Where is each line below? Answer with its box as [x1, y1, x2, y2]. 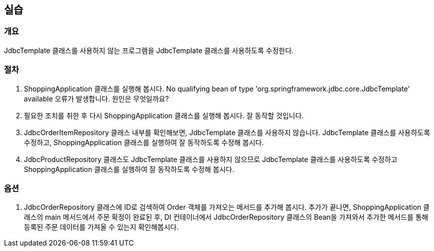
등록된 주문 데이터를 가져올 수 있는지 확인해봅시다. [24, 223, 179, 232]
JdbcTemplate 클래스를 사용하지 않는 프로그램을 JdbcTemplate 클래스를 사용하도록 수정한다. [4, 46, 294, 55]
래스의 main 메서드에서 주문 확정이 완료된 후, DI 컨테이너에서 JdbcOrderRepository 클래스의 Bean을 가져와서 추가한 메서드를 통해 [24, 213, 429, 222]
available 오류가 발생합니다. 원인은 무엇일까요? [24, 94, 169, 103]
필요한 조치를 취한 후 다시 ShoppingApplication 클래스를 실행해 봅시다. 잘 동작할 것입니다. [24, 111, 304, 120]
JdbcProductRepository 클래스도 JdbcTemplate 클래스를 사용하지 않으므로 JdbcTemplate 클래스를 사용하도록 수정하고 [24, 155, 398, 164]
